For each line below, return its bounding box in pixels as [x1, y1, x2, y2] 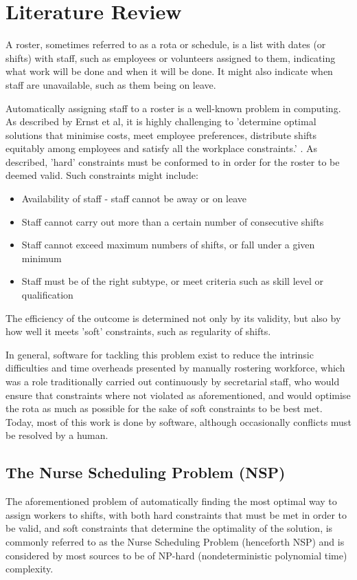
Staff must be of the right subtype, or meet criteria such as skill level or [21, 274, 324, 288]
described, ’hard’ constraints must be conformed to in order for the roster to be [5, 154, 340, 169]
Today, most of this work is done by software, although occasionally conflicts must [5, 414, 352, 429]
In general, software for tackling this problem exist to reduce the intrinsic [5, 347, 314, 361]
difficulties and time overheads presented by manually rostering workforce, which [5, 361, 345, 375]
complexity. [5, 561, 54, 576]
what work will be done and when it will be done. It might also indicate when [5, 64, 333, 78]
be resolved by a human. [5, 428, 108, 442]
